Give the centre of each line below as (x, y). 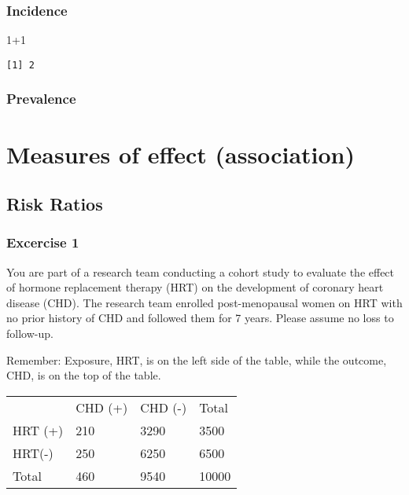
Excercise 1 (43, 242)
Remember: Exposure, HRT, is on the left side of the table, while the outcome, (197, 359)
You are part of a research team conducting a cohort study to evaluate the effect (201, 271)
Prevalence (41, 99)
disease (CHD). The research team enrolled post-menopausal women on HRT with (204, 302)
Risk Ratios (55, 204)
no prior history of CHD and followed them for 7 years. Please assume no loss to (200, 318)
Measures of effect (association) (181, 154)
